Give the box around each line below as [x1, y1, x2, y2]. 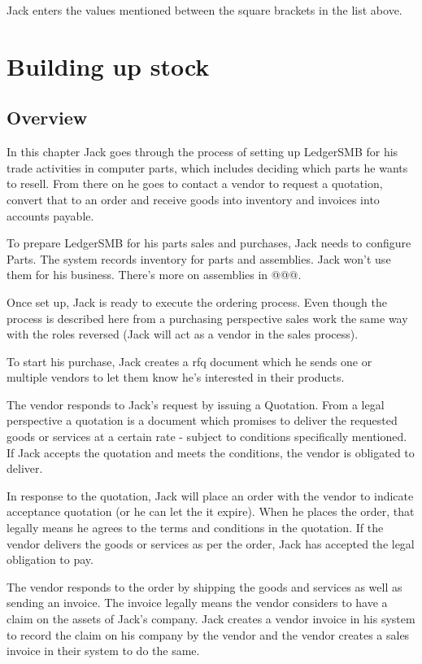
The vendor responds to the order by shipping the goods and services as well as [7, 578, 402, 595]
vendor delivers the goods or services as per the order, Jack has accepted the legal [7, 535, 415, 552]
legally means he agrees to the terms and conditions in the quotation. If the [7, 519, 384, 536]
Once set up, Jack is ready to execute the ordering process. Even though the [7, 293, 387, 310]
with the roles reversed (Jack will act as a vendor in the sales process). [7, 325, 359, 343]
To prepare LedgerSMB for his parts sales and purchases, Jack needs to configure [7, 234, 411, 251]
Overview [7, 105, 88, 130]
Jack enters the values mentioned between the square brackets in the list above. [7, 2, 402, 18]
